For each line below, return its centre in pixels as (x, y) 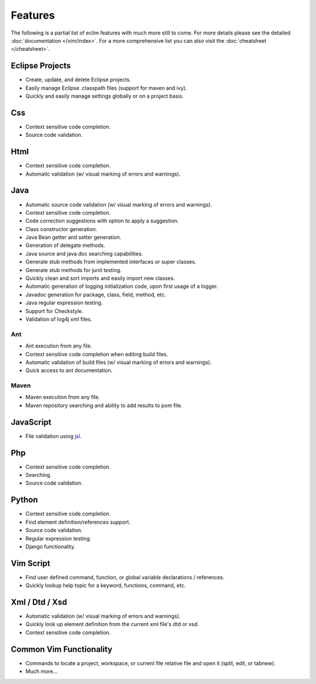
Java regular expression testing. (64, 303)
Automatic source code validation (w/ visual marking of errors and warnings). (119, 204)
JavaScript (31, 422)
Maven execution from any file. (63, 397)
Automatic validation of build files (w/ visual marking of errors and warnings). (118, 362)
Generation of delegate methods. (65, 245)
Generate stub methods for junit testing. (74, 270)
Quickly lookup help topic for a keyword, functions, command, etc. (106, 586)
